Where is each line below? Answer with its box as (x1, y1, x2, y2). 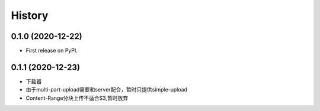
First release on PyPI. (25, 47, 78, 54)
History (11, 9, 49, 22)
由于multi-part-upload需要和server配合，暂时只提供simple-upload (25, 86, 188, 93)
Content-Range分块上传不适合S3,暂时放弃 (25, 94, 129, 102)
